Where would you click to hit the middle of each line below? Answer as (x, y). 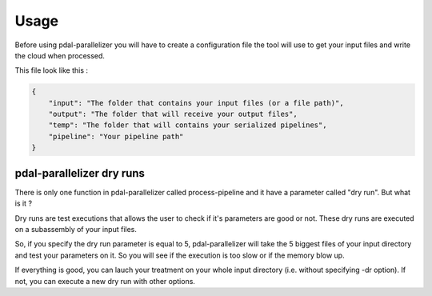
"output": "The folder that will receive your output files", (173, 114)
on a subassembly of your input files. (76, 229)
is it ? (23, 203)
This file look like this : (51, 70)
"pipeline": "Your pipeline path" (116, 136)
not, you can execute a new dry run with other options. (105, 281)
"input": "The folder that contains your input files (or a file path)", (196, 103)
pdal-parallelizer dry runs (80, 173)
